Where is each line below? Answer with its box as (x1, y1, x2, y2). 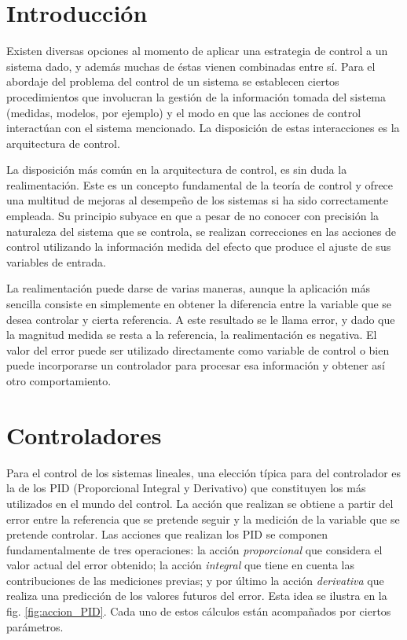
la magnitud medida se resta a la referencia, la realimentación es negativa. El (6, 326, 377, 343)
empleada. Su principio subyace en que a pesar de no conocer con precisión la (6, 208, 379, 224)
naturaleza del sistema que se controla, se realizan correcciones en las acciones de (6, 223, 397, 239)
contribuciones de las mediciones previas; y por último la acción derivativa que (6, 572, 384, 588)
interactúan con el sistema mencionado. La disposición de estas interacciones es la (6, 120, 400, 136)
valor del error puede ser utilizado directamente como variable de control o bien (6, 341, 390, 358)
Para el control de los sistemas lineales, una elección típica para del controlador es (6, 464, 401, 480)
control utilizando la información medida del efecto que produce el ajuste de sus (6, 238, 391, 255)
